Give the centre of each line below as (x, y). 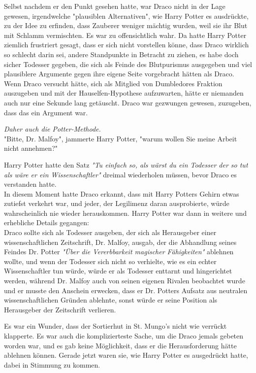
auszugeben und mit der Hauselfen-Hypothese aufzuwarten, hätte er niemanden (124, 93)
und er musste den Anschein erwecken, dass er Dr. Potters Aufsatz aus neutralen (126, 290)
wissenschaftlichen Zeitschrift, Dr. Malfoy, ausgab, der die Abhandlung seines (120, 242)
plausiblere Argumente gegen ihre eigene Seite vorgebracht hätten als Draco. (119, 74)
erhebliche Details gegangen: (47, 222)
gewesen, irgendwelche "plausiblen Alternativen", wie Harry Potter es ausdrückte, (126, 16)
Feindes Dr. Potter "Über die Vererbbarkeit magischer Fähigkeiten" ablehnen (119, 252)
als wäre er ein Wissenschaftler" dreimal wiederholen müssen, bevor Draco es (120, 174)
